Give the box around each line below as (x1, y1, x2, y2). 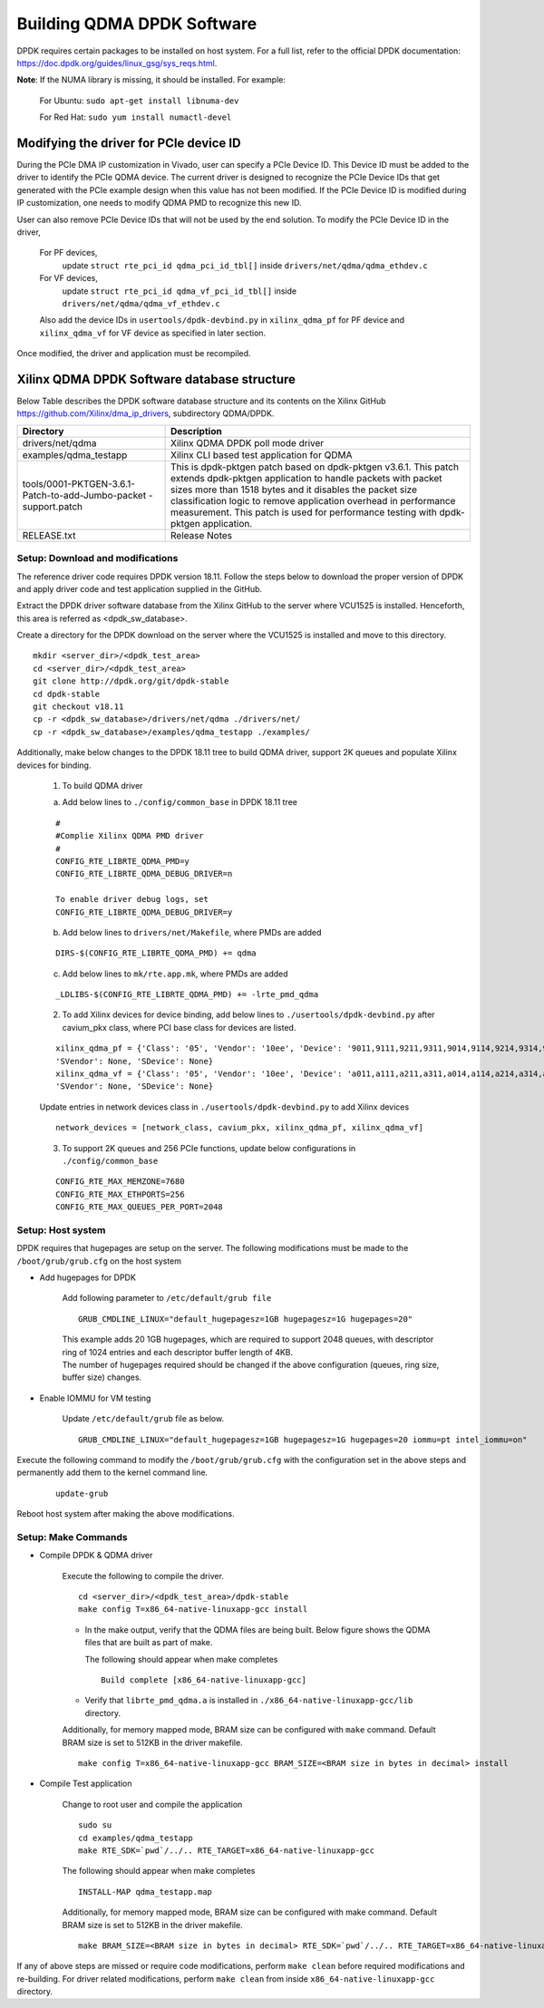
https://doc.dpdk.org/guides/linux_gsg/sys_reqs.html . (16, 57, 218, 68)
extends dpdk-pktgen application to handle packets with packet (170, 471, 443, 484)
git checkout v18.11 (33, 702, 124, 712)
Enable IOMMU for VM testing (39, 1392, 151, 1403)
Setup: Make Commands (16, 1530, 128, 1543)
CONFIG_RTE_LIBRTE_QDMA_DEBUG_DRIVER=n (55, 868, 233, 879)
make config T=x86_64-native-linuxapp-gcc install (78, 1605, 308, 1615)
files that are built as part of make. (84, 1637, 213, 1648)
